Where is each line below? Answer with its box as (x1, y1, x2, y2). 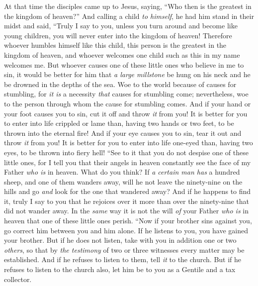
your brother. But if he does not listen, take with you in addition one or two (4, 235, 237, 245)
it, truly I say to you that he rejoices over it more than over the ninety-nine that (4, 195, 250, 206)
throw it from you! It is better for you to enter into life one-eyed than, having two (4, 137, 253, 148)
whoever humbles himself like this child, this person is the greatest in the (4, 40, 227, 50)
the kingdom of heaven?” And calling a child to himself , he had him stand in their (4, 10, 254, 21)
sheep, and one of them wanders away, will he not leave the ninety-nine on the (4, 176, 243, 187)
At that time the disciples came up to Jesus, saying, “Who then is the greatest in (4, 1, 252, 11)
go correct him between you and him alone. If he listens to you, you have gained (4, 225, 248, 235)
